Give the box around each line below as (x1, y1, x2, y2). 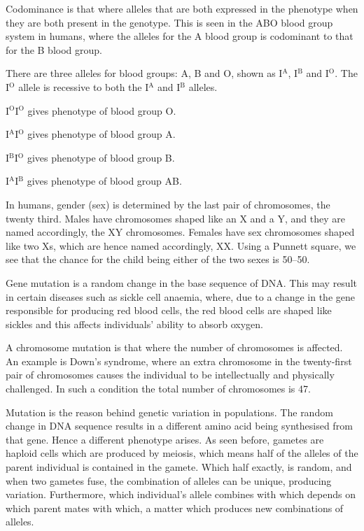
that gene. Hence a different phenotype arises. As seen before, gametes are (6, 432, 324, 446)
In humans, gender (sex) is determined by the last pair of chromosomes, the (6, 197, 330, 211)
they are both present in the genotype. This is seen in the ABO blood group (6, 15, 333, 29)
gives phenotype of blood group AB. (27, 174, 182, 188)
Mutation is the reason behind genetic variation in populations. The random (6, 404, 333, 419)
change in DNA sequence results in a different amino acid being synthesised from (6, 418, 353, 433)
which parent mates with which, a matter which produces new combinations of (6, 500, 344, 515)
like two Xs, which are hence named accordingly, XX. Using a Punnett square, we (6, 238, 356, 253)
